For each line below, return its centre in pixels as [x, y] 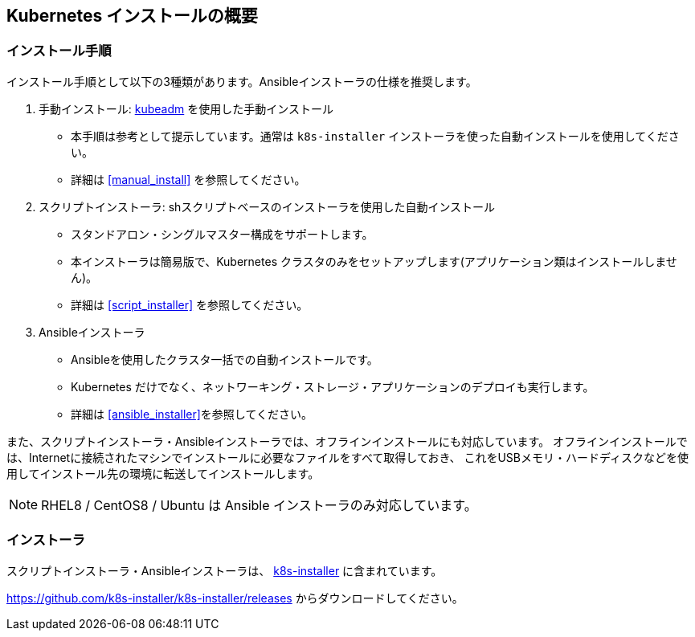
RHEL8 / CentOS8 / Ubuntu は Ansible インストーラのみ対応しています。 [259, 505]
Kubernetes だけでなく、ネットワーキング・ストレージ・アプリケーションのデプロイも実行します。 [333, 386]
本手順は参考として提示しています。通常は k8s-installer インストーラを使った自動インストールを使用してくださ [375, 136]
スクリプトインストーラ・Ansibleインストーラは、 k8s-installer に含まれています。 [225, 570]
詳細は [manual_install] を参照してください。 [188, 179]
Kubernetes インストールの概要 [132, 16]
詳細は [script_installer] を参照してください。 [190, 304]
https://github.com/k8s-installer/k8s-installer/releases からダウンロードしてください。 [235, 598]
